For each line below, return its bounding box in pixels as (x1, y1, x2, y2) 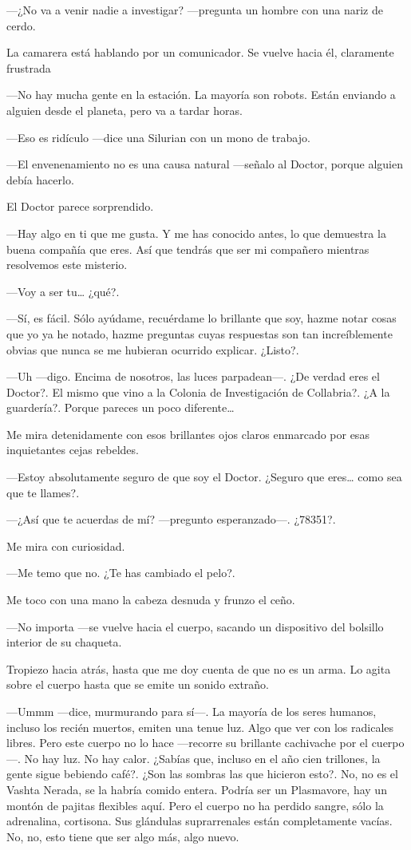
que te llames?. (6, 484, 80, 500)
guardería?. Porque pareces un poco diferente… (6, 399, 235, 416)
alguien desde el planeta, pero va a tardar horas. (6, 101, 243, 118)
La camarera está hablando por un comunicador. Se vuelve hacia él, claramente (6, 44, 394, 61)
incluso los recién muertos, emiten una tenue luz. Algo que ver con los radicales (6, 718, 394, 735)
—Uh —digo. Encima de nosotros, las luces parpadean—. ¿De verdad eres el (6, 368, 380, 385)
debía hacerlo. (6, 171, 74, 188)
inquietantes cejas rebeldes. (6, 441, 139, 458)
